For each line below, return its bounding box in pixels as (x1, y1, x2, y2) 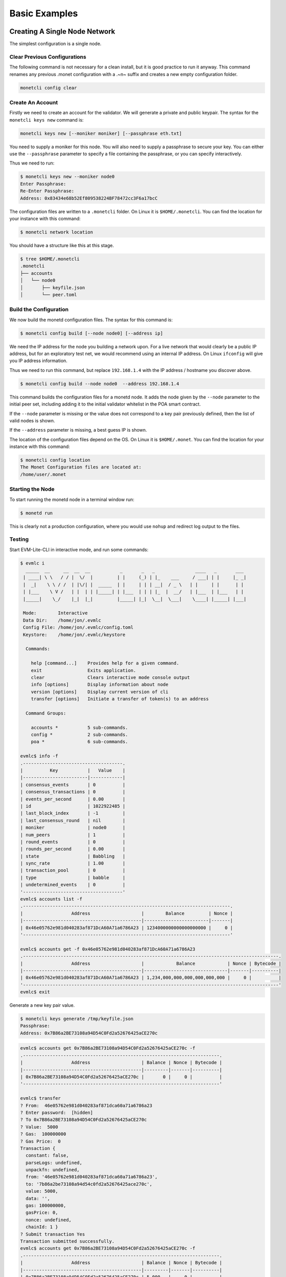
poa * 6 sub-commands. (31, 739, 128, 745)
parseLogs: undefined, (26, 1160, 83, 1166)
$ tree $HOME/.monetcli (20, 256, 80, 262)
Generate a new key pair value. (9, 1002, 75, 1008)
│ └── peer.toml (20, 292, 77, 297)
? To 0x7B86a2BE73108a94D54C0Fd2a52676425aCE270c (20, 1117, 147, 1123)
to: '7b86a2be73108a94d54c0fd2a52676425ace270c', (26, 1181, 153, 1187)
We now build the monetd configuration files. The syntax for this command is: (9, 317, 173, 323)
